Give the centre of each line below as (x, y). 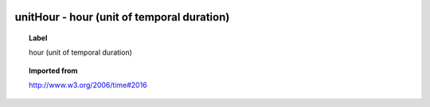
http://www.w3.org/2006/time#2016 (88, 85)
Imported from (53, 71)
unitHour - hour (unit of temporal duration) (122, 17)
